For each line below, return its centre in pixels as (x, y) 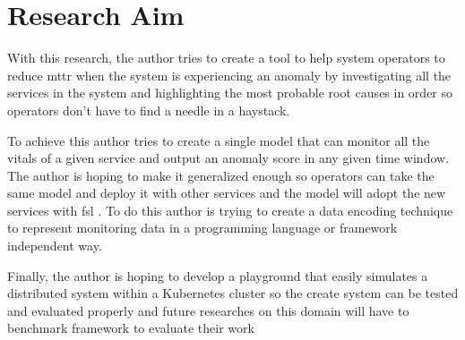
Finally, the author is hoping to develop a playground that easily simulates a (218, 275)
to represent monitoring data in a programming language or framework (202, 228)
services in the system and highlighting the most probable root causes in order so (230, 93)
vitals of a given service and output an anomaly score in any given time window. (228, 158)
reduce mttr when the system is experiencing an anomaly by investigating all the (229, 75)
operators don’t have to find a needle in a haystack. (149, 110)
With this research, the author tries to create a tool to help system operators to (226, 58)
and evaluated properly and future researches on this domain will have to (208, 310)
